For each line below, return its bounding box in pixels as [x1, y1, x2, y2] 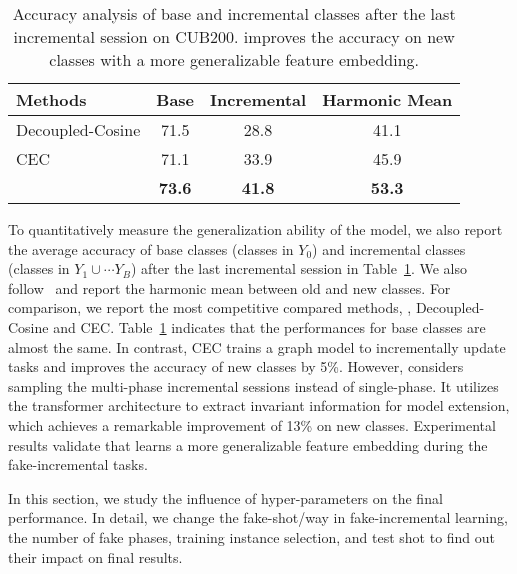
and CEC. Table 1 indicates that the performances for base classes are [53, 316, 486, 337]
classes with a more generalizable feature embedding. [49, 48, 419, 71]
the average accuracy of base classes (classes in [8, 238, 294, 259]
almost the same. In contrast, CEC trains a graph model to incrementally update [8, 336, 506, 357]
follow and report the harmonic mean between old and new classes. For [8, 277, 451, 298]
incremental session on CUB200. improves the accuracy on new [13, 25, 455, 48]
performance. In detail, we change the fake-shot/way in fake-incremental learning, [8, 507, 508, 528]
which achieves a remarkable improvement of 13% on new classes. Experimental [8, 414, 496, 435]
